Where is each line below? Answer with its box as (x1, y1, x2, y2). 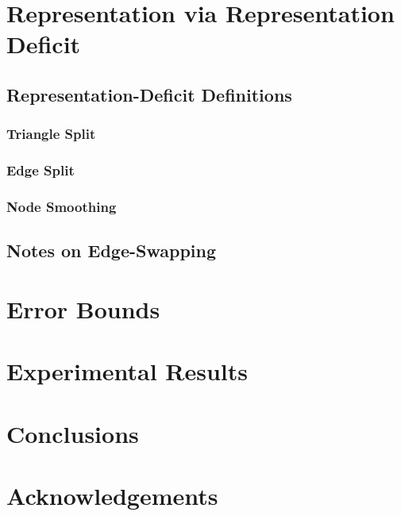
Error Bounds (6, 292, 160, 325)
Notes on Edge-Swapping (6, 238, 216, 263)
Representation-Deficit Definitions (6, 82, 292, 106)
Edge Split (6, 160, 75, 180)
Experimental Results (6, 355, 248, 387)
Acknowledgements (6, 479, 218, 511)
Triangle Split (6, 124, 96, 144)
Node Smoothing (6, 196, 117, 216)
